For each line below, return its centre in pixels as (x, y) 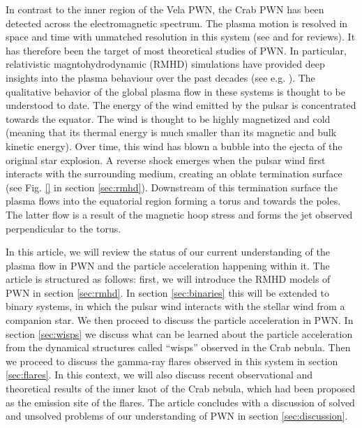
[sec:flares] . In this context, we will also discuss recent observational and (159, 375)
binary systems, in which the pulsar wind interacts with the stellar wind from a (175, 306)
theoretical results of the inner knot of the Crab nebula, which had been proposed (181, 389)
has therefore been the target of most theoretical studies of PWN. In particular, (176, 50)
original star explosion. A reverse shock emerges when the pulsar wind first (166, 160)
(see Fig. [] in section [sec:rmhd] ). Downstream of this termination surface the (172, 187)
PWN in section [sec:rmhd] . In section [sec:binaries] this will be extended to (167, 292)
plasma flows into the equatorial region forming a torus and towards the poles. (173, 201)
